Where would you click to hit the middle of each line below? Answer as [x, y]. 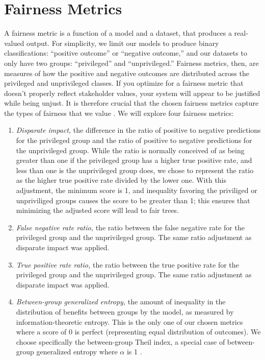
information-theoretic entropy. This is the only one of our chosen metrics [129, 321]
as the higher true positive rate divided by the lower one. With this [121, 180]
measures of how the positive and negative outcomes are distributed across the [127, 73]
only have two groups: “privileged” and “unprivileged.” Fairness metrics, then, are [131, 63]
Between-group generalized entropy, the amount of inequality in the [121, 302]
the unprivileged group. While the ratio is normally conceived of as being [130, 150]
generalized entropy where [77, 352]
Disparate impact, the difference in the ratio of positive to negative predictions [138, 130]
